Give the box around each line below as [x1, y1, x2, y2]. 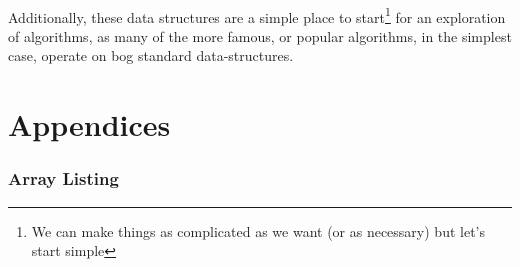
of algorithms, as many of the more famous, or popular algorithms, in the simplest [8, 25, 512, 46]
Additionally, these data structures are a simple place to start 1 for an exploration [8, 3, 506, 27]
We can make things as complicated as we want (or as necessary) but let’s [31, 220, 485, 241]
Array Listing [8, 166, 119, 191]
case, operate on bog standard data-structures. [8, 45, 294, 66]
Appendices [8, 104, 171, 145]
